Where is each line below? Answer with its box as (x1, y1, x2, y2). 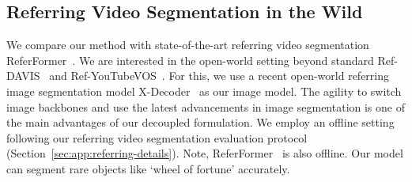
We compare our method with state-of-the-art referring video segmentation (6, 36, 369, 53)
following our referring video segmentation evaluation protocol (6, 129, 308, 146)
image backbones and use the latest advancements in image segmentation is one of (6, 98, 405, 115)
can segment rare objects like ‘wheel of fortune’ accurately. (6, 160, 290, 176)
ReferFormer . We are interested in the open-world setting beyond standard (6, 51, 374, 68)
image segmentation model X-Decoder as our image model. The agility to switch (6, 82, 402, 99)
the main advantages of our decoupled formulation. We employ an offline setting (6, 114, 395, 131)
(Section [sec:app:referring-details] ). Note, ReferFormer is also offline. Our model (6, 145, 403, 161)
